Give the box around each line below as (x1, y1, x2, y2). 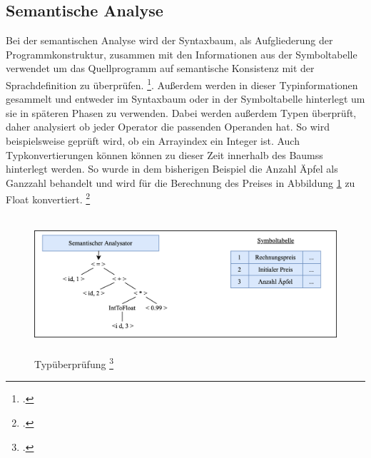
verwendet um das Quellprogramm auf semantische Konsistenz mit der (6, 61, 315, 76)
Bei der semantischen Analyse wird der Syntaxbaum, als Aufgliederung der (6, 33, 333, 48)
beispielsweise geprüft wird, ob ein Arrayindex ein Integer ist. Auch (6, 133, 300, 148)
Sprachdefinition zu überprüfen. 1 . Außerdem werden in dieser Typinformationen (6, 75, 358, 92)
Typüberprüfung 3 (34, 355, 113, 371)
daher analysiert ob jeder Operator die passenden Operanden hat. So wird (6, 119, 330, 134)
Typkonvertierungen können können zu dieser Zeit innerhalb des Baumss (6, 147, 323, 162)
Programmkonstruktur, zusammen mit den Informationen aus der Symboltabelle (6, 46, 357, 61)
